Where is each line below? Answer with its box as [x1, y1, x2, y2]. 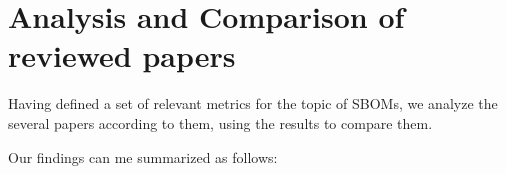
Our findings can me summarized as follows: [8, 146, 278, 167]
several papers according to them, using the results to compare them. [8, 112, 433, 133]
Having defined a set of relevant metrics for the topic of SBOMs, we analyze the [8, 93, 498, 114]
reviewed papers [8, 35, 236, 76]
